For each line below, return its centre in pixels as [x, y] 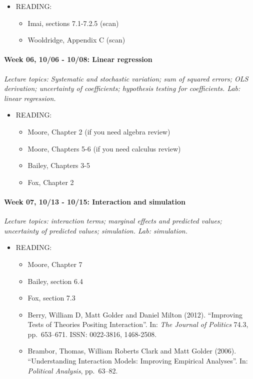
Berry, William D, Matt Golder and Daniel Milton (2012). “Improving [135, 314]
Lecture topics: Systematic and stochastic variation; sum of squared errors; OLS [126, 78]
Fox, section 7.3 [51, 298]
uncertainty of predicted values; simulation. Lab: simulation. [96, 230]
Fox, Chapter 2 [51, 182]
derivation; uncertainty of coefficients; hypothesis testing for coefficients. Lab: [122, 88]
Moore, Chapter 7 [55, 264]
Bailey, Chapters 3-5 [59, 165]
